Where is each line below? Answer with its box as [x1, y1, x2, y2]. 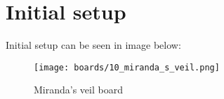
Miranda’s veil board [34, 82, 123, 97]
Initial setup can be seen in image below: [6, 38, 181, 52]
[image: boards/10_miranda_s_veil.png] [34, 62, 220, 73]
